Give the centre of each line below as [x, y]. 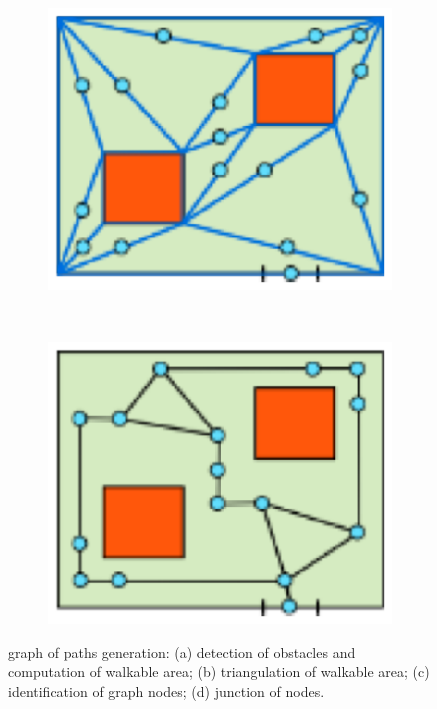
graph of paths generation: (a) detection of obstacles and [182, 651]
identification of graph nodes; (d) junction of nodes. [166, 690]
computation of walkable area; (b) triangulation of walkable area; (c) [219, 671]
